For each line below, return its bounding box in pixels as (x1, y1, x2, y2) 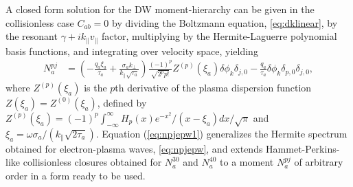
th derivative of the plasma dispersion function (115, 80, 312, 94)
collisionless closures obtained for (23, 155, 162, 169)
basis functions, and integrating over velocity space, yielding (5, 43, 258, 58)
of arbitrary (294, 155, 343, 169)
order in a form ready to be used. (5, 168, 146, 182)
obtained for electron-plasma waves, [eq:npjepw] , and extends (5, 141, 263, 155)
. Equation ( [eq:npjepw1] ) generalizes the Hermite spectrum (95, 126, 348, 140)
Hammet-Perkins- (266, 141, 340, 155)
